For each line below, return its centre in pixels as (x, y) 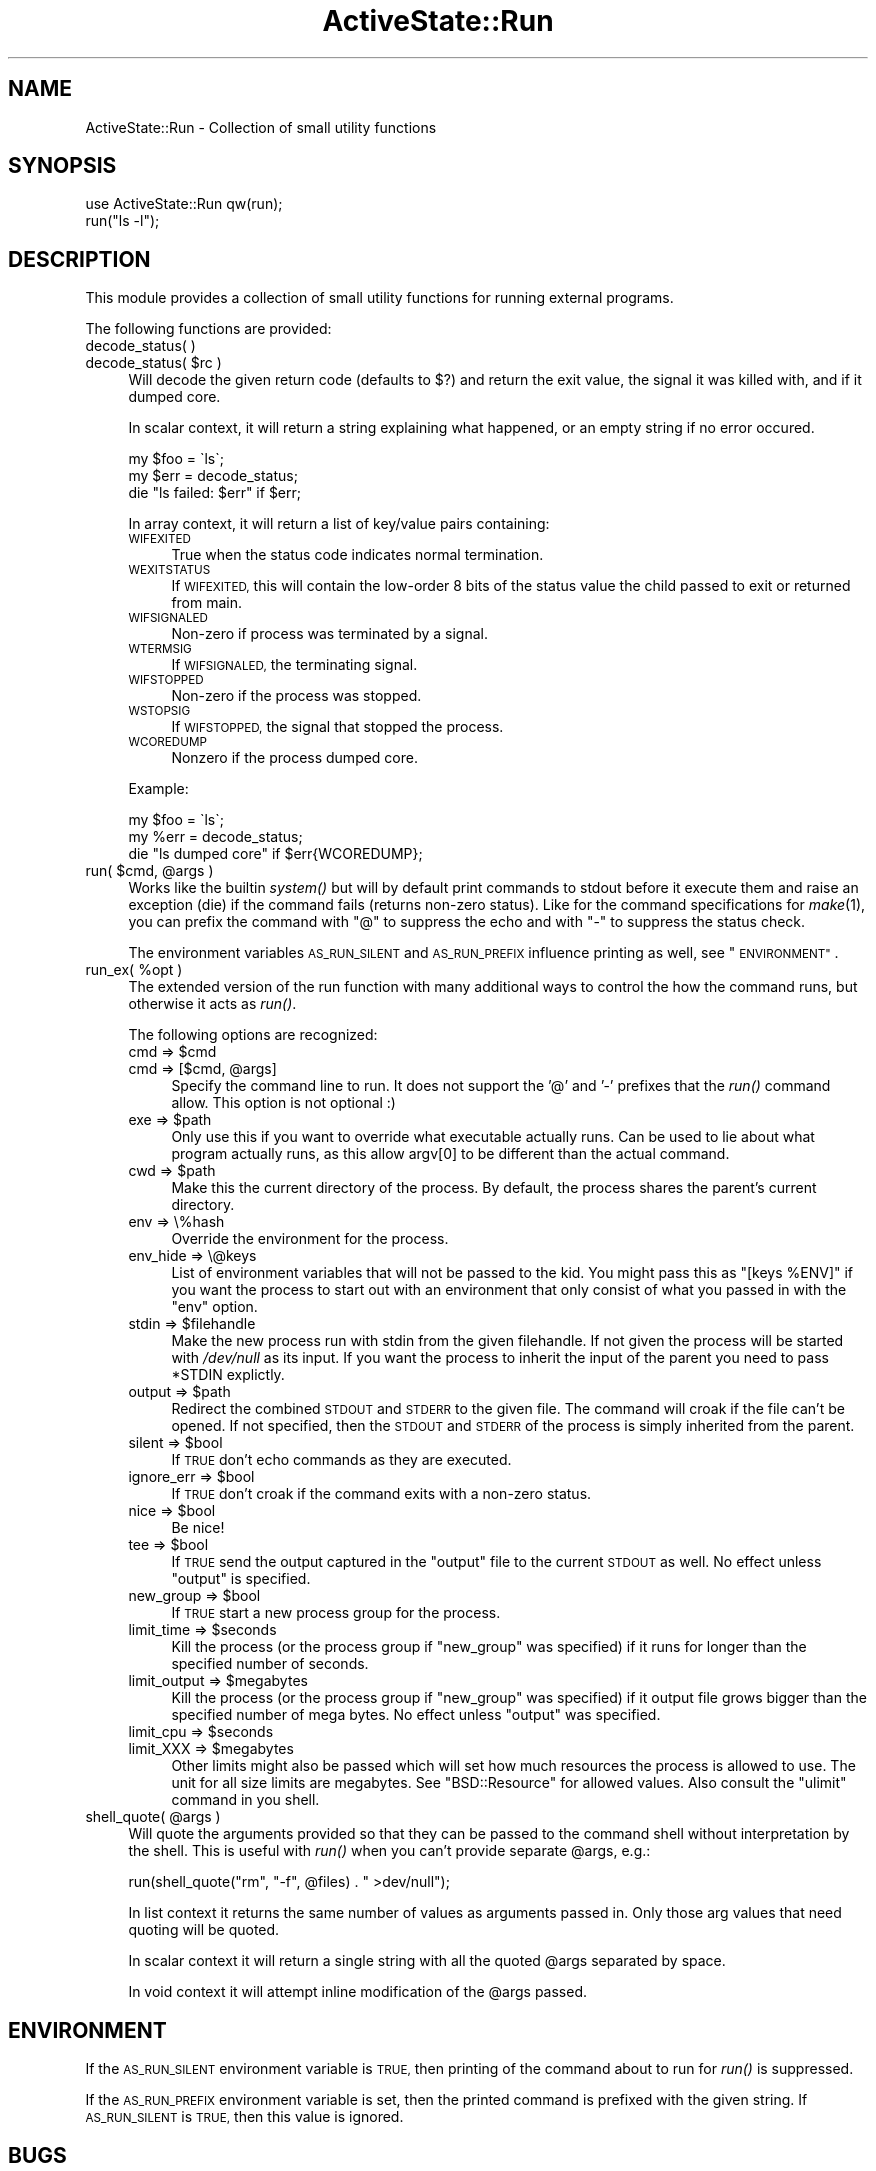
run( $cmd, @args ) (149, 871)
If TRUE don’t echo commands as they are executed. (341, 1460)
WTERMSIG (160, 649)
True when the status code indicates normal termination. (357, 555)
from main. (207, 603)
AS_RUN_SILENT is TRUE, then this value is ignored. (244, 2117)
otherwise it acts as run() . (212, 1004)
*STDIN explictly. (228, 1375)
